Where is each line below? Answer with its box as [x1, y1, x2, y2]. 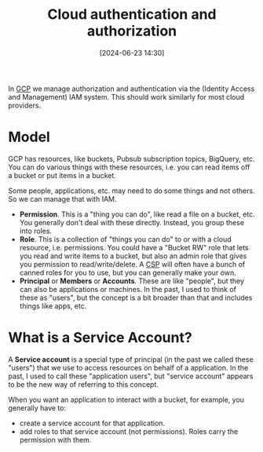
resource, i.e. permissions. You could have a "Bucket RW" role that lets [19, 242, 249, 252]
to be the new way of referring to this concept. [8, 379, 159, 389]
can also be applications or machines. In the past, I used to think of [19, 284, 237, 293]
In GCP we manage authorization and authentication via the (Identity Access [8, 84, 255, 93]
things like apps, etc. [19, 301, 87, 311]
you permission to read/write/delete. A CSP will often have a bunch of [19, 259, 246, 268]
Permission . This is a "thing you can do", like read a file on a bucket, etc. [19, 210, 255, 219]
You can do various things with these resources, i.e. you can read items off [8, 162, 250, 172]
